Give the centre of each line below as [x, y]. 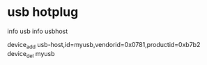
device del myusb [31, 54]
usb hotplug [43, 12]
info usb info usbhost [38, 31]
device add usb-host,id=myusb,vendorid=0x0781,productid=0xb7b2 [104, 45]
